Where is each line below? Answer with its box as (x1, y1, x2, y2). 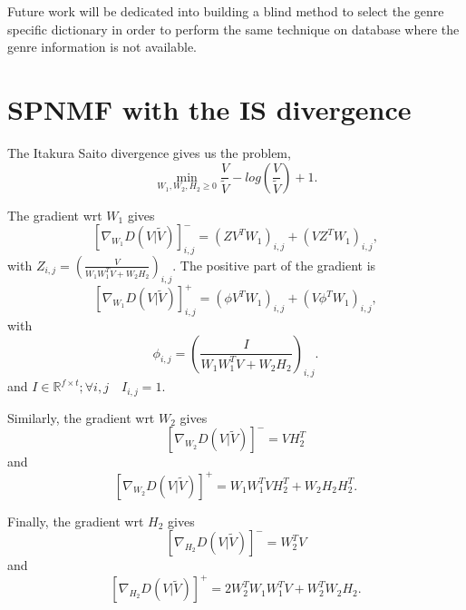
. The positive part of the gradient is (172, 255, 376, 274)
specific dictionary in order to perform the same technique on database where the (7, 19, 460, 38)
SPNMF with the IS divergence (7, 90, 412, 127)
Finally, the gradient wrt (7, 511, 144, 530)
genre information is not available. (7, 37, 198, 56)
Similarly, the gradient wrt (7, 408, 155, 427)
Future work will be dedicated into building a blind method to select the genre (7, 2, 444, 20)
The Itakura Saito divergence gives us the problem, (7, 143, 291, 162)
